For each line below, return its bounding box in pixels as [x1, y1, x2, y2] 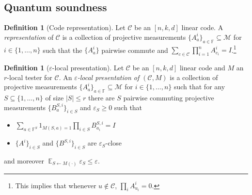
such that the [43, 45, 82, 55]
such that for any [173, 81, 225, 92]
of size [45, 93, 64, 103]
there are [88, 93, 115, 103]
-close [105, 138, 122, 148]
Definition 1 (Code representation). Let [4, 22, 126, 32]
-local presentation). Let [52, 63, 124, 73]
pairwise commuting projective [123, 93, 214, 103]
